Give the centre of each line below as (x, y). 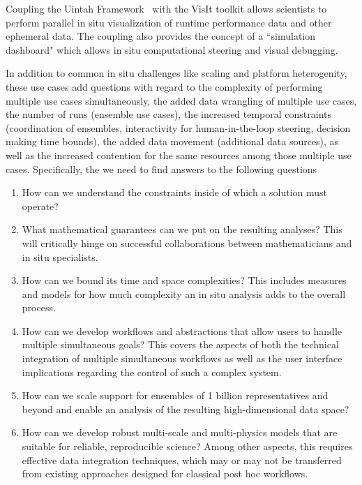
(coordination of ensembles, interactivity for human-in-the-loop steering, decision (178, 127)
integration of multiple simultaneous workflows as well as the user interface (182, 358)
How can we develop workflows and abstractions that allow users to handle (182, 330)
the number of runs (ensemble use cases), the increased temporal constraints (169, 114)
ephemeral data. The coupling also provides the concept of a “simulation (161, 36)
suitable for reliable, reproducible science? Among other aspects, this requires (187, 446)
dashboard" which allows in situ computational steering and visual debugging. (172, 49)
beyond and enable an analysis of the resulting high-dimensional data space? (186, 409)
